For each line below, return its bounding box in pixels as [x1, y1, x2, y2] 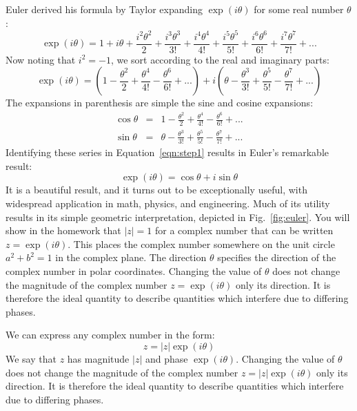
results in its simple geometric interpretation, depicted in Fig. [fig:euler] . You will [6, 209, 350, 224]
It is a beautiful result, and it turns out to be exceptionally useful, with [6, 182, 307, 197]
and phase [145, 352, 188, 366]
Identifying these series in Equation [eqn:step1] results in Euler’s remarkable [6, 145, 329, 160]
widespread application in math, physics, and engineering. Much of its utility [6, 196, 330, 211]
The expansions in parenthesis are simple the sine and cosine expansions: [6, 95, 314, 110]
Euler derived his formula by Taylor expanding [6, 2, 203, 16]
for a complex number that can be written [155, 223, 334, 238]
